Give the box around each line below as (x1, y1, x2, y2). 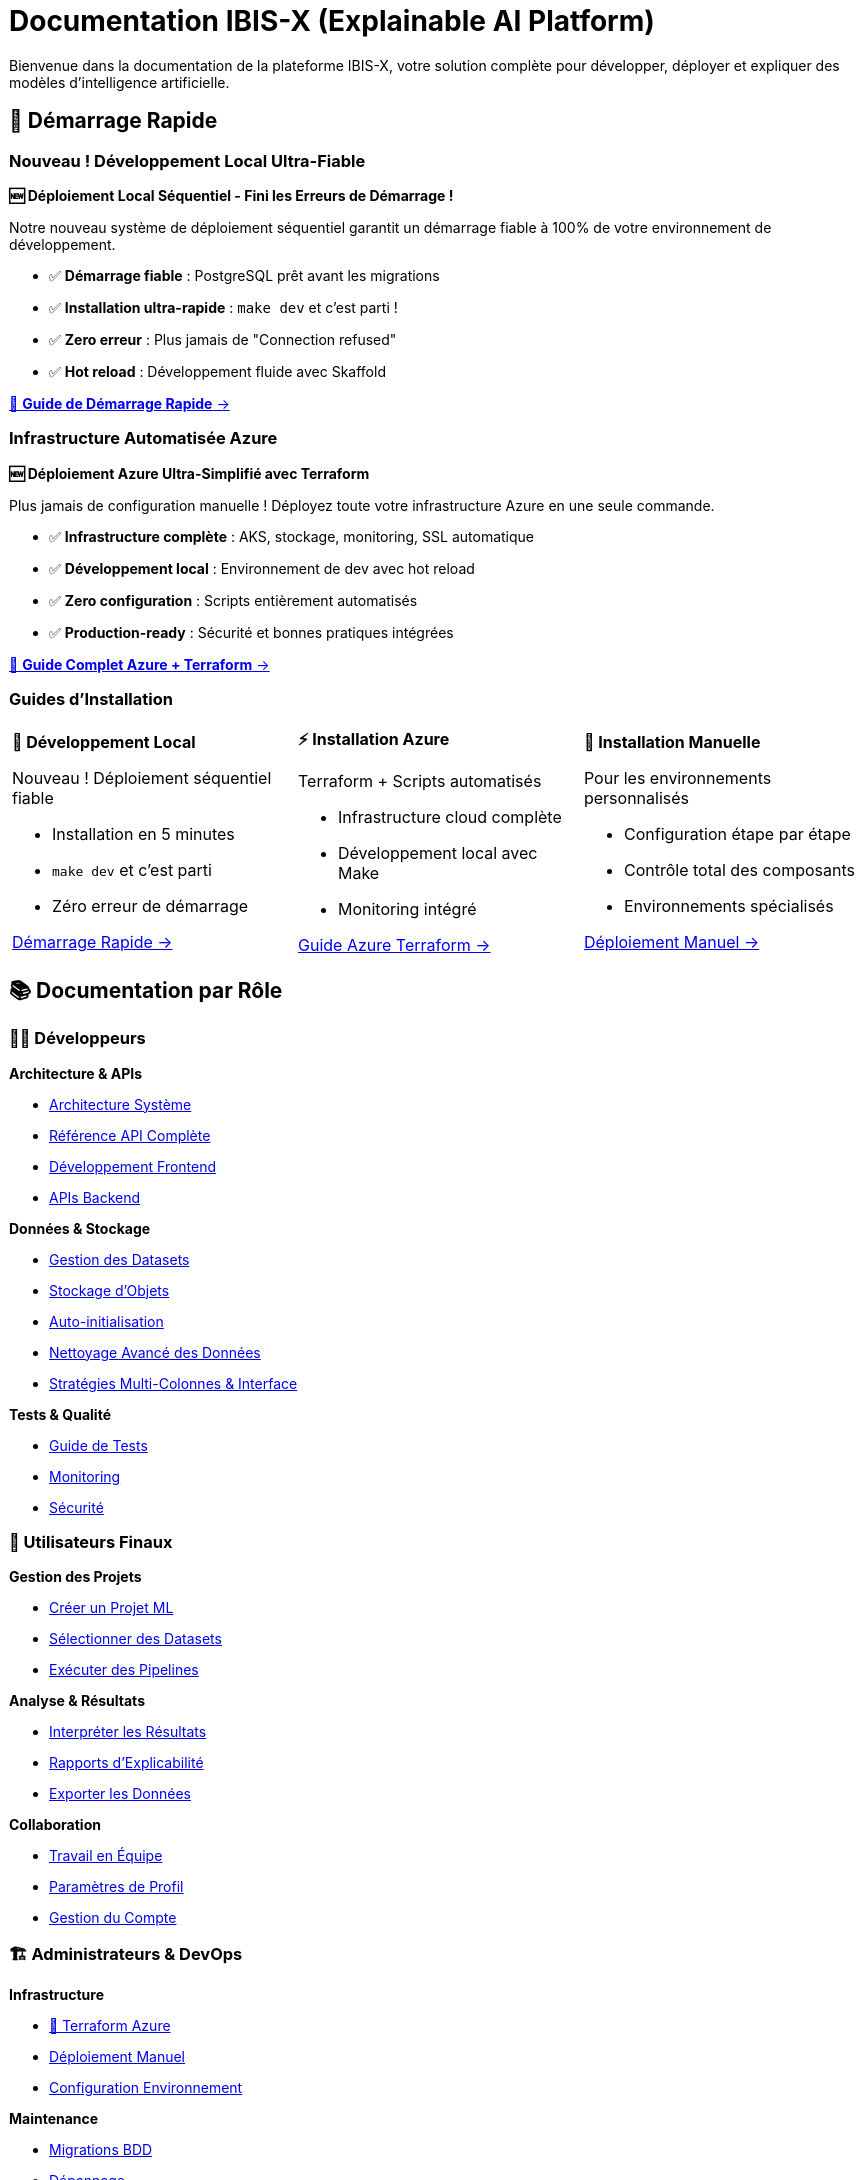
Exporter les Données (49, 1785, 191, 1803)
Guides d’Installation (9, 689, 173, 710)
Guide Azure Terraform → (297, 935, 491, 956)
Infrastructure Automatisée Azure (9, 428, 278, 449)
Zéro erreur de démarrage (52, 895, 249, 916)
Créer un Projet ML (49, 1599, 174, 1617)
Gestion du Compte (49, 1909, 177, 1927)
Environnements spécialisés (623, 895, 834, 916)
